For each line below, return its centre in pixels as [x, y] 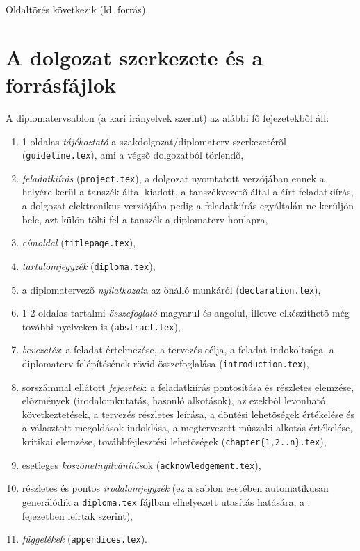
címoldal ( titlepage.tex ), [79, 242]
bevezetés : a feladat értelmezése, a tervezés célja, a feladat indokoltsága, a [178, 350]
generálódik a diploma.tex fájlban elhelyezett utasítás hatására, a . [166, 501]
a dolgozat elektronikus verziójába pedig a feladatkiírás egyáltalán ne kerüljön [188, 205]
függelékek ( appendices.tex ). [84, 539]
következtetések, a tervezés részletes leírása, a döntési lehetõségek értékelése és [188, 414]
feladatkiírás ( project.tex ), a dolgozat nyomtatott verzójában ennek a [173, 178]
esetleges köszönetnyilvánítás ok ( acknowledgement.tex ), [141, 464]
